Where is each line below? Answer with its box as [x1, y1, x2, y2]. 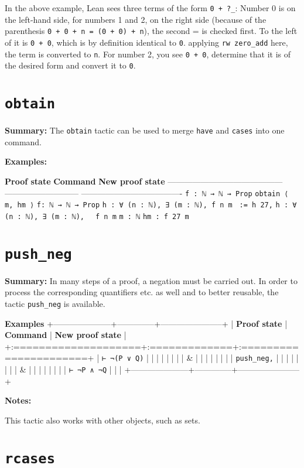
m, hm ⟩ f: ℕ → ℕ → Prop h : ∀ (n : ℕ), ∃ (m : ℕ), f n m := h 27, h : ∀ [5, 201, 297, 210]
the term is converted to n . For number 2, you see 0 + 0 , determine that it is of [5, 47, 291, 60]
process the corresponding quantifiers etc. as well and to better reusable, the [5, 286, 279, 298]
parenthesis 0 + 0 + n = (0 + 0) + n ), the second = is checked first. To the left [5, 25, 298, 37]
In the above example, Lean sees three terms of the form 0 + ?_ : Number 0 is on [5, 2, 296, 13]
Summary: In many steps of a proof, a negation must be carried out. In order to [5, 274, 298, 286]
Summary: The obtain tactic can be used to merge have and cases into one [5, 124, 285, 136]
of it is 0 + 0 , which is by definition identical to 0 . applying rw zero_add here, [5, 36, 288, 48]
